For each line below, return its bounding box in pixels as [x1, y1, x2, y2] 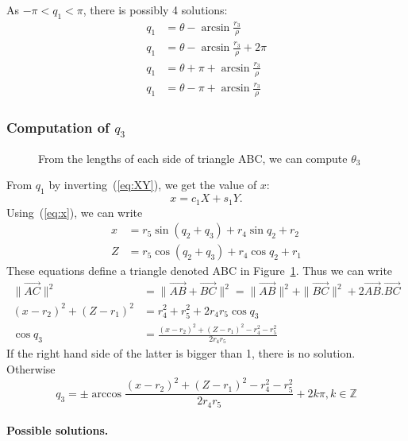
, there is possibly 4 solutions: [83, 2, 228, 17]
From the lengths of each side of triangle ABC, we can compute [38, 149, 348, 166]
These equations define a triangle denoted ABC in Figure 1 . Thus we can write [6, 262, 393, 279]
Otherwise [6, 361, 56, 377]
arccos [91, 388, 121, 400]
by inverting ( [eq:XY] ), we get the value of [48, 176, 257, 193]
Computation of [6, 118, 110, 137]
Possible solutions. [6, 422, 109, 439]
